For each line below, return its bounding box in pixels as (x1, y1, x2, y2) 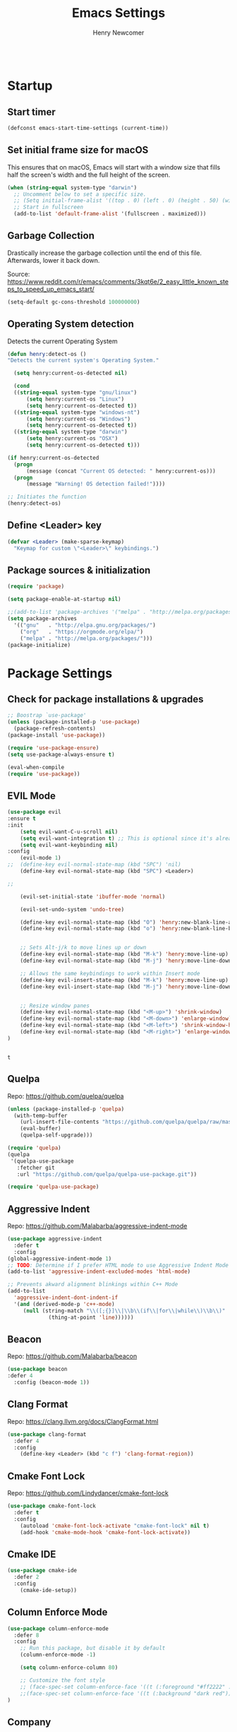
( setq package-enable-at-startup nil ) (7, 595, 121, 603)
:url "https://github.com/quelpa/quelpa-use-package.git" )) (16, 1170, 197, 1178)
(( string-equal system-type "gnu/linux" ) (13, 389, 138, 396)
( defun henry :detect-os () (7, 350, 87, 357)
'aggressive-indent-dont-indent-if (13, 1294, 119, 1301)
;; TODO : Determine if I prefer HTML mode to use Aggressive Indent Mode (7, 1262, 229, 1269)
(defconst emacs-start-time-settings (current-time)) (7, 124, 169, 131)
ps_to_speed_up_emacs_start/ (7, 285, 95, 293)
